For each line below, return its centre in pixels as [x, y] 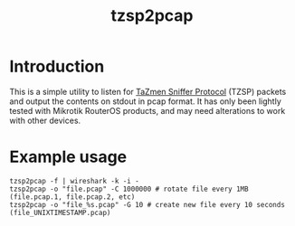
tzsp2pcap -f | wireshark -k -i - [75, 181]
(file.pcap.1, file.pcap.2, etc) [72, 197]
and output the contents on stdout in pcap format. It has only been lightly [146, 101]
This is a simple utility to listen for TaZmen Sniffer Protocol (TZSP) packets [148, 91]
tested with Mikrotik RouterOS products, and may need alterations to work [147, 110]
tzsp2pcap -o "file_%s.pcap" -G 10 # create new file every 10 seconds [147, 204]
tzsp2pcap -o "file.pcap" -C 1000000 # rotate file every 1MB [129, 189]
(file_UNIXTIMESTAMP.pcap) [60, 212]
